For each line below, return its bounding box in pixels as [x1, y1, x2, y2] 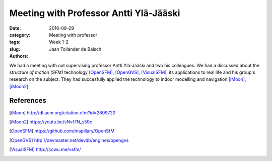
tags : [9, 39, 21, 45]
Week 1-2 [49, 39, 69, 45]
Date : [9, 25, 21, 31]
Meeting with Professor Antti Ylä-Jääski [9, 8, 180, 19]
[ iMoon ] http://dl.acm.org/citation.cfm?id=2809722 [9, 109, 116, 115]
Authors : [9, 53, 29, 59]
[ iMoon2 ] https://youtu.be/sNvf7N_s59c [9, 118, 93, 125]
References [9, 96, 46, 105]
